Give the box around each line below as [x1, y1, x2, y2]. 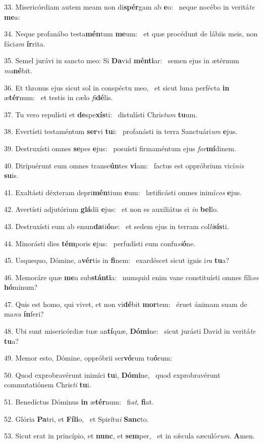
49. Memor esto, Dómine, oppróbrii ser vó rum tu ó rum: [4, 352, 172, 363]
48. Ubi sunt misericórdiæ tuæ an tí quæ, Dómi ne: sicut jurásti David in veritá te [4, 326, 256, 336]
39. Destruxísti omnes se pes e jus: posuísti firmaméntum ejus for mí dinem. [4, 143, 236, 153]
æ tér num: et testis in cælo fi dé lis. [4, 92, 113, 103]
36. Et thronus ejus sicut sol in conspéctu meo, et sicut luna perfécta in [4, 82, 230, 93]
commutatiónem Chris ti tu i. [4, 379, 91, 390]
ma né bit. [4, 65, 32, 75]
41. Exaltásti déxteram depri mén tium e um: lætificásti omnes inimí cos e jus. [4, 187, 242, 197]
